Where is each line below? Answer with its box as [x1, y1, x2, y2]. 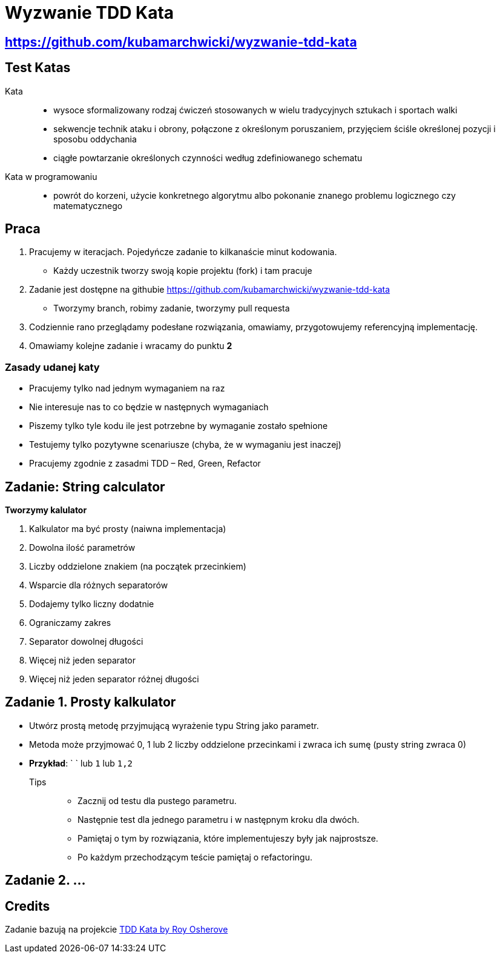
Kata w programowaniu [5, 171, 97, 182]
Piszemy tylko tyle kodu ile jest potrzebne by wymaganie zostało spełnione [29, 421, 328, 431]
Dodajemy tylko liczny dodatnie [29, 599, 154, 610]
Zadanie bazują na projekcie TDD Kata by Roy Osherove [5, 924, 228, 935]
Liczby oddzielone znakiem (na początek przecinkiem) [29, 561, 246, 572]
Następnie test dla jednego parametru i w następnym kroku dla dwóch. [77, 814, 360, 825]
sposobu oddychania [53, 133, 137, 144]
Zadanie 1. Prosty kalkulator [5, 694, 176, 710]
